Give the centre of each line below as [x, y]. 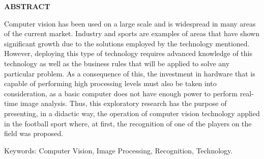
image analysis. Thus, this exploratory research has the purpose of [123, 103]
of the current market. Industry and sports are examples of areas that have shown [132, 33]
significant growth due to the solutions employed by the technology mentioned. [127, 43]
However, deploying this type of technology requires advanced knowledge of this [128, 53]
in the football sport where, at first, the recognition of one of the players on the [128, 123]
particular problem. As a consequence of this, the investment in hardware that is [130, 73]
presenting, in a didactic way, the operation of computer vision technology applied [132, 113]
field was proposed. [34, 133]
